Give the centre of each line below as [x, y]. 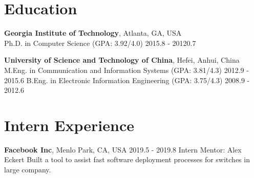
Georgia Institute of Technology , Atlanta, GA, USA [93, 33]
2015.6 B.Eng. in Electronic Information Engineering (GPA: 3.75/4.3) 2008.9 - [127, 80]
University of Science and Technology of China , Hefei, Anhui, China [122, 60]
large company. [28, 169]
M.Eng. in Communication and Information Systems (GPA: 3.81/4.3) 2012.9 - [126, 70]
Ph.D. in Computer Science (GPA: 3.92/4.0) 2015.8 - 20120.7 [100, 43]
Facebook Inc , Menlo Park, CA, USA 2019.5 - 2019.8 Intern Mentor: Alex [123, 149]
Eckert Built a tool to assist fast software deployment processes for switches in [127, 159]
